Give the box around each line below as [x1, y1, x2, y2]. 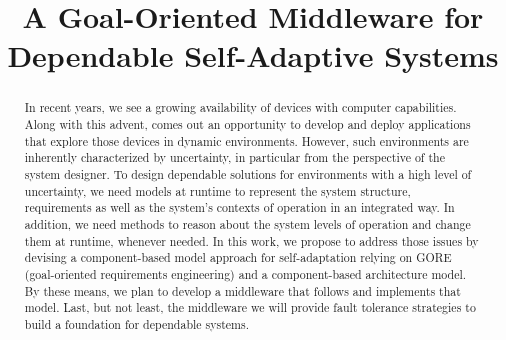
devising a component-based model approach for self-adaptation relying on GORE [24, 249, 452, 266]
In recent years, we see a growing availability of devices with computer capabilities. [24, 99, 457, 116]
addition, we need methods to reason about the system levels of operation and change [24, 215, 471, 232]
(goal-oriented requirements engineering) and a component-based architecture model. [24, 265, 467, 282]
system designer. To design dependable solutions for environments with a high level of [24, 165, 472, 182]
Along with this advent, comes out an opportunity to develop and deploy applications [24, 116, 471, 133]
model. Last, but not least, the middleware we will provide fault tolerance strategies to [24, 299, 476, 316]
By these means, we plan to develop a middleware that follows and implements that [24, 282, 461, 299]
